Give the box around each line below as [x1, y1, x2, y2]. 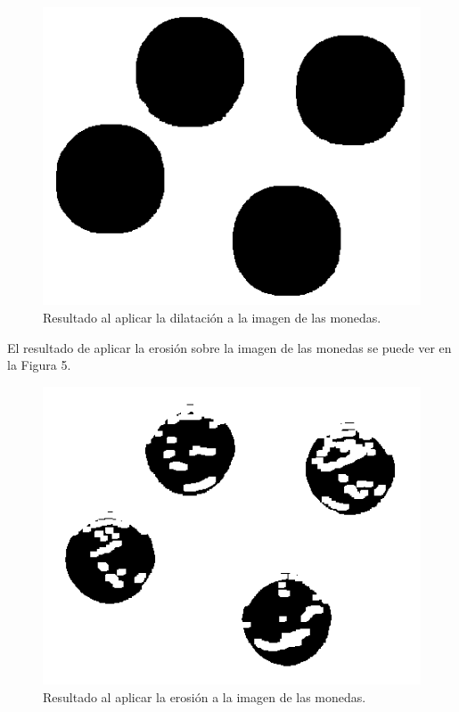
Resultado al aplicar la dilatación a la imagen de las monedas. [43, 307, 381, 326]
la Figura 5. [7, 356, 71, 374]
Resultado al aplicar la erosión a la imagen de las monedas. [43, 687, 366, 706]
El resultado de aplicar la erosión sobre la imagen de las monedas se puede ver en [7, 338, 452, 356]
